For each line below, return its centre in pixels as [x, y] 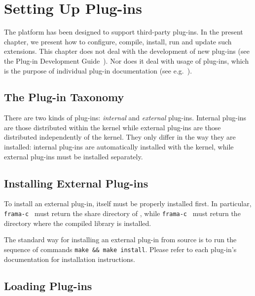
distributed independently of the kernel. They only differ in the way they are [120, 137]
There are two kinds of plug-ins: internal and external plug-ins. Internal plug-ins [125, 118]
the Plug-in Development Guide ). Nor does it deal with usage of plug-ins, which [127, 60]
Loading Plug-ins [48, 285]
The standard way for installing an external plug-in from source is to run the [120, 240]
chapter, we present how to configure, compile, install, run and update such [118, 41]
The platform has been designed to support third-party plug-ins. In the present [124, 32]
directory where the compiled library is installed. [78, 223]
